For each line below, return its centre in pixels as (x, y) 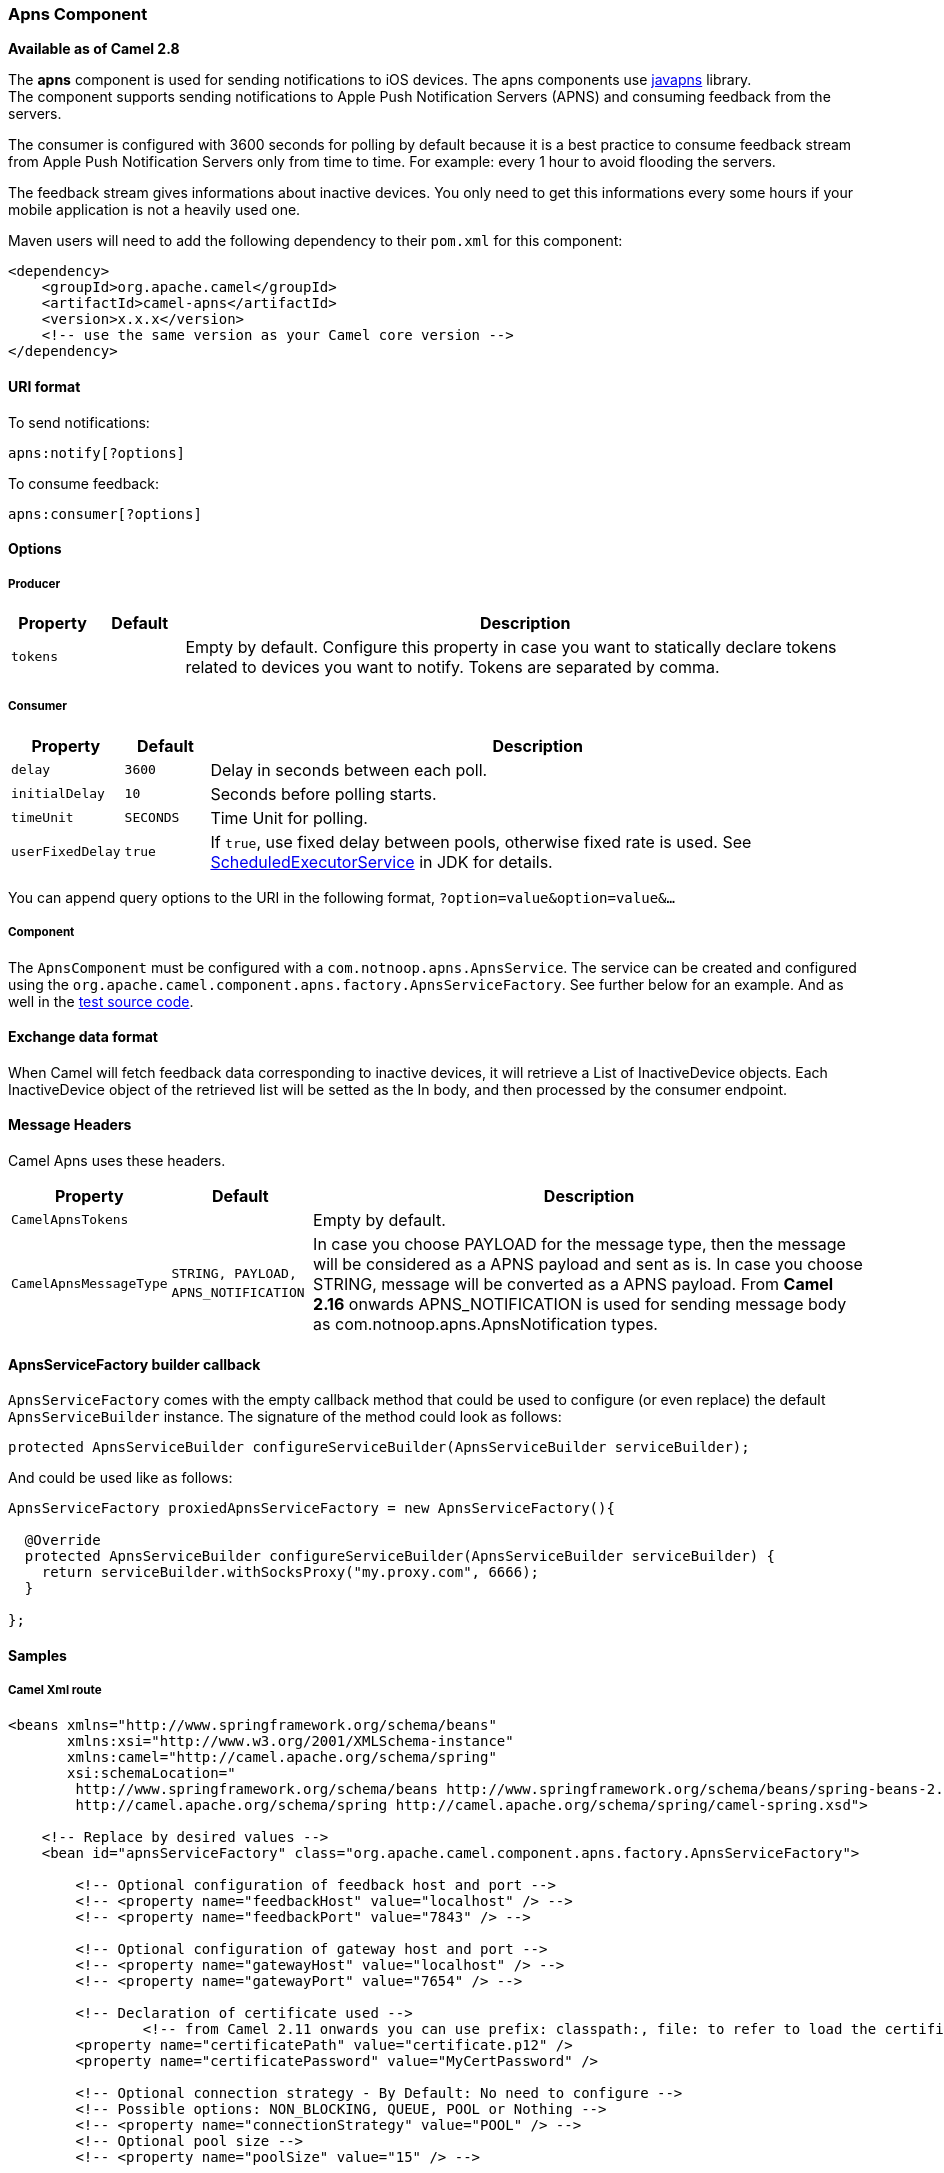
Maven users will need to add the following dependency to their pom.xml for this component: (315, 241)
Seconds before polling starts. (323, 793)
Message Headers (70, 1125)
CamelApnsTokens (70, 1220)
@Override (62, 1540)
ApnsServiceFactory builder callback (134, 1364)
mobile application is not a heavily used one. (154, 210)
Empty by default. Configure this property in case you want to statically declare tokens (511, 646)
